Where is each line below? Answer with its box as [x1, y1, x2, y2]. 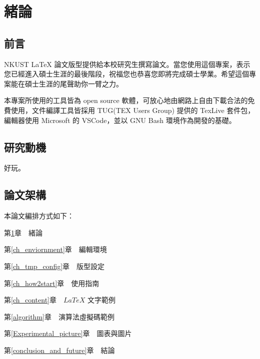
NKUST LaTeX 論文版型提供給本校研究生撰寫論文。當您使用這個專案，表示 [4, 58, 250, 69]
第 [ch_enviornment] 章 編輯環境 [4, 244, 107, 254]
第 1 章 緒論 [4, 227, 42, 237]
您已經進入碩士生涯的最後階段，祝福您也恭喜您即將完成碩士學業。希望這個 [4, 68, 249, 79]
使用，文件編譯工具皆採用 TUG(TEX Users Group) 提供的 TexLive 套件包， [10, 104, 255, 115]
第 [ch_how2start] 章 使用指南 [4, 277, 99, 288]
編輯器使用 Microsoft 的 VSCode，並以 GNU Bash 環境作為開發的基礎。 [4, 114, 236, 125]
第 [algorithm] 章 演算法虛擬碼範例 [4, 311, 114, 321]
